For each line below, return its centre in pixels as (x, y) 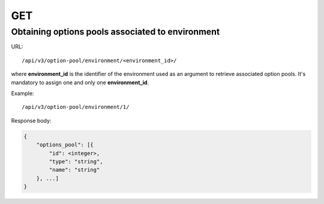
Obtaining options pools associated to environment (115, 32)
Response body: (31, 120)
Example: (22, 93)
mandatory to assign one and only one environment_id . (80, 82)
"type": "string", (76, 161)
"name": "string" (74, 170)
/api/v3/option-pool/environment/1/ (76, 107)
